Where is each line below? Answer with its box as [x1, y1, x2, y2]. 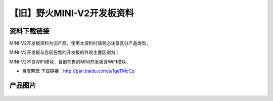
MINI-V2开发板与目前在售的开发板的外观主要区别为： [9, 49, 120, 56]
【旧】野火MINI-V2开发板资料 [9, 8, 134, 19]
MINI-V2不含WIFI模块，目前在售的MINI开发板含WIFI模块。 [9, 59, 131, 65]
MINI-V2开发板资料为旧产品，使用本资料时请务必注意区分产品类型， [9, 40, 151, 46]
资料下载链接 [9, 27, 50, 35]
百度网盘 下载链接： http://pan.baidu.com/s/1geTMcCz [22, 68, 134, 74]
